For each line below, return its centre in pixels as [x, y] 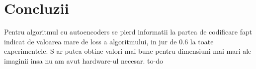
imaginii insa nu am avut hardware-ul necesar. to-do [84, 60]
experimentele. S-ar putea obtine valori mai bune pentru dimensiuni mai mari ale [128, 51]
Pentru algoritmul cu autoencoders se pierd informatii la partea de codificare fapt [128, 32]
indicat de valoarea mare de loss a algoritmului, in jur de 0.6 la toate [109, 41]
